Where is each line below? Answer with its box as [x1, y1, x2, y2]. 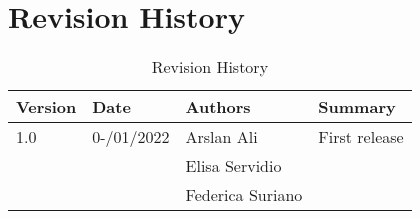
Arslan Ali [185, 125, 258, 149]
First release [318, 125, 404, 149]
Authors [185, 95, 251, 119]
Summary [318, 95, 396, 119]
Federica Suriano [185, 183, 303, 207]
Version [16, 95, 77, 119]
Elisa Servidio [185, 154, 282, 178]
